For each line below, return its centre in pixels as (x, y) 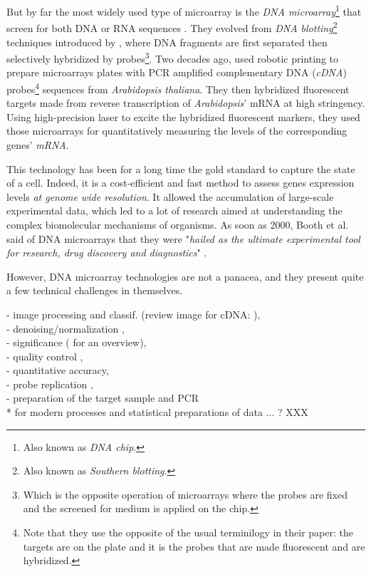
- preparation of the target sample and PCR (103, 398)
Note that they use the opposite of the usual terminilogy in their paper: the (188, 532)
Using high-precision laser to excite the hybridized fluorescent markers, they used (183, 116)
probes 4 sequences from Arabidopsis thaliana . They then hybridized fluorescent (178, 88)
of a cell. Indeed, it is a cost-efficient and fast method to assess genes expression (181, 183)
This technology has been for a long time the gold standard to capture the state (181, 168)
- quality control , (45, 356)
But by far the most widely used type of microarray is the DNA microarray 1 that (184, 10)
